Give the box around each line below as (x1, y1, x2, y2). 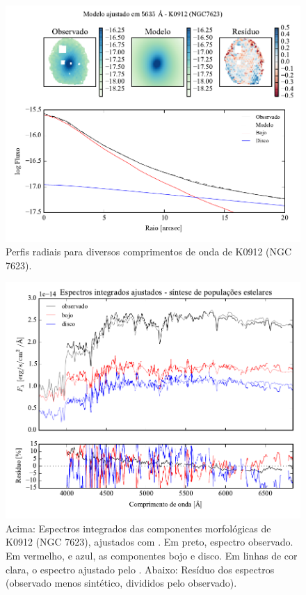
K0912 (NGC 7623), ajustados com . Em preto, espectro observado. (6, 534, 293, 549)
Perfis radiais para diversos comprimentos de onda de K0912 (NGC (6, 244, 292, 259)
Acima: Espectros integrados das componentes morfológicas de (6, 521, 271, 535)
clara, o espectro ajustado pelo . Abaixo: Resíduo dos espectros (6, 562, 275, 576)
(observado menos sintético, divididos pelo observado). (6, 576, 237, 590)
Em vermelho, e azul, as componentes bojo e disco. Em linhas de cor (6, 548, 298, 562)
